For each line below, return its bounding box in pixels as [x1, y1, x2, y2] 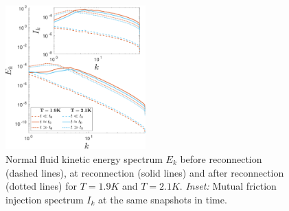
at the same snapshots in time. [98, 192, 227, 206]
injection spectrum [5, 192, 84, 206]
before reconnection [180, 152, 262, 166]
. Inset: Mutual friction [179, 179, 277, 193]
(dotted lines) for [5, 179, 77, 193]
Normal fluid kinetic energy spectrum [5, 152, 163, 166]
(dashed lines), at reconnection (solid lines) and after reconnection [5, 165, 284, 179]
